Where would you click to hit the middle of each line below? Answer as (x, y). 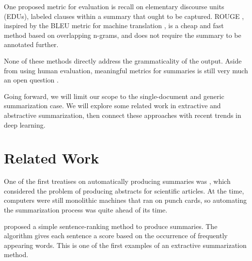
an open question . (31, 80)
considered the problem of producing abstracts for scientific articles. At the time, (124, 190)
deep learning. (25, 124)
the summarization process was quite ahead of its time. (86, 210)
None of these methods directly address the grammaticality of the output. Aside (123, 60)
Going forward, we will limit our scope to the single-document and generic (114, 96)
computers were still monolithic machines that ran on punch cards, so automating (126, 200)
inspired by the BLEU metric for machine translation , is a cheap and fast (114, 25)
